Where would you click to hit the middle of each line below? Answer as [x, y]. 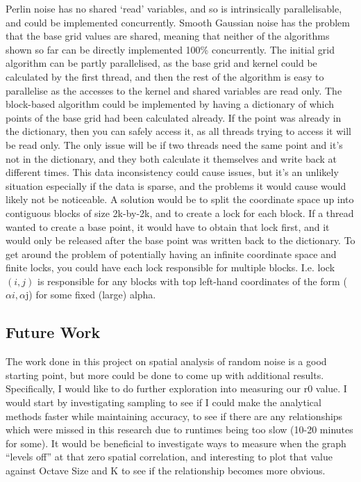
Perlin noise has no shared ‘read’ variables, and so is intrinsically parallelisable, [174, 8]
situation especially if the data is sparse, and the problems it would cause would [176, 185]
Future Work [53, 332]
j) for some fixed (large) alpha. [91, 295]
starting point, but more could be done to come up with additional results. [165, 375]
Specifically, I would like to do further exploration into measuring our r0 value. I [176, 388]
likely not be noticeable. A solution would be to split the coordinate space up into [180, 199]
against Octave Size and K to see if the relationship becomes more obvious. [166, 471]
